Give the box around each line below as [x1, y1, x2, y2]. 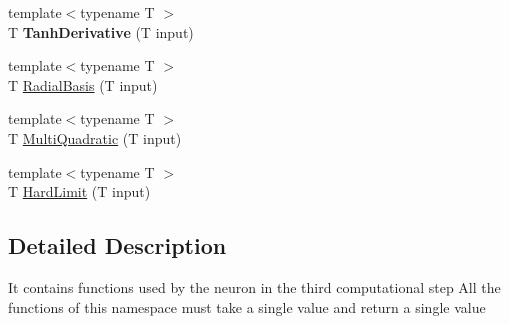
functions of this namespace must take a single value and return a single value [8, 296, 486, 317]
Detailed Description [8, 230, 227, 261]
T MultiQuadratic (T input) [8, 127, 182, 148]
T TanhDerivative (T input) [8, 21, 194, 42]
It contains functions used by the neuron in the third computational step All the [8, 276, 501, 297]
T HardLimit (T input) [8, 181, 151, 202]
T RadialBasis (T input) [8, 74, 158, 95]
